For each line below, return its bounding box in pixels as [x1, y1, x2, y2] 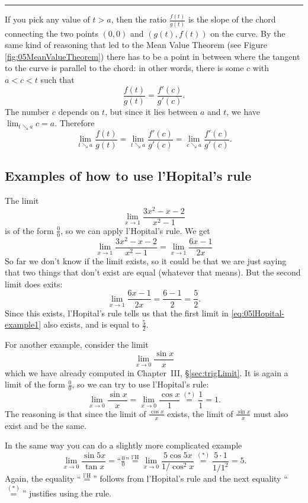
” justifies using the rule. [22, 486, 112, 499]
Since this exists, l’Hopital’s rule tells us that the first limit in [5, 306, 229, 319]
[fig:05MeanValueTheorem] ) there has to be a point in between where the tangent [5, 50, 300, 62]
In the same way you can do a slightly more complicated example [5, 439, 242, 451]
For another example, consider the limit [5, 338, 149, 350]
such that [40, 73, 75, 85]
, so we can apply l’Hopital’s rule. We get [60, 224, 210, 236]
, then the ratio [111, 13, 167, 25]
